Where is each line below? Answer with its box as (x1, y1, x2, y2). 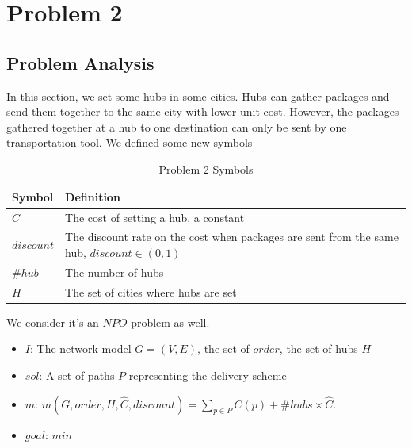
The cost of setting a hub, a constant (65, 209, 245, 225)
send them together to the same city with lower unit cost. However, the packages (6, 103, 399, 120)
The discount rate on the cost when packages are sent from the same (65, 228, 399, 245)
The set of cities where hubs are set (65, 283, 237, 300)
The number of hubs (65, 263, 164, 280)
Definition (65, 188, 120, 205)
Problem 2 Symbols (158, 160, 254, 177)
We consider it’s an (6, 313, 99, 330)
